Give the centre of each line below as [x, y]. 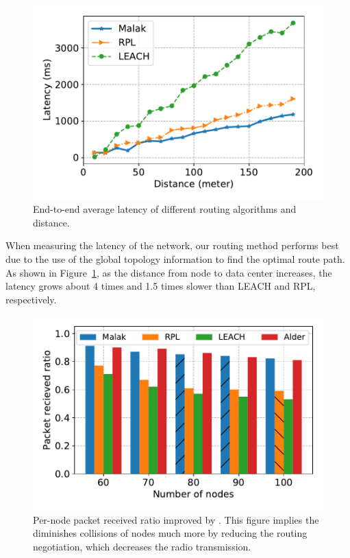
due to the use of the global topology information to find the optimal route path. [175, 259]
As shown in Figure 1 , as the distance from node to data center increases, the [169, 272]
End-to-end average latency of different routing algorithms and [165, 209]
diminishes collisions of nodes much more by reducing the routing [170, 533]
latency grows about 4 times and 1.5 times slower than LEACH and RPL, [161, 286]
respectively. [31, 299]
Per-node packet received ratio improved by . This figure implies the [176, 519]
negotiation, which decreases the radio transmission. [142, 546]
